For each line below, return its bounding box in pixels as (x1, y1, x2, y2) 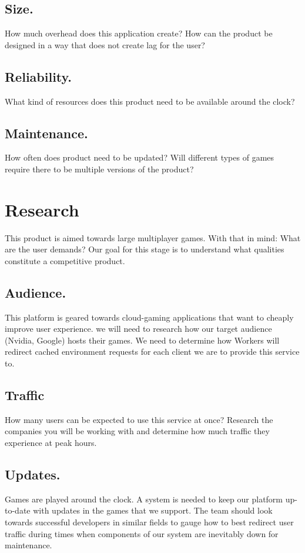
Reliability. (5, 67, 72, 85)
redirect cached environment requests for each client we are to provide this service (5, 345, 300, 358)
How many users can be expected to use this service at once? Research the (5, 413, 273, 425)
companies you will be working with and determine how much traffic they (5, 425, 270, 437)
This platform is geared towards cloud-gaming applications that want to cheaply (5, 311, 294, 323)
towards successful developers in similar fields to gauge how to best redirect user (5, 516, 294, 528)
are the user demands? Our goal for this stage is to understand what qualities (5, 243, 284, 255)
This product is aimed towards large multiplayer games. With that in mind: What (5, 231, 301, 244)
